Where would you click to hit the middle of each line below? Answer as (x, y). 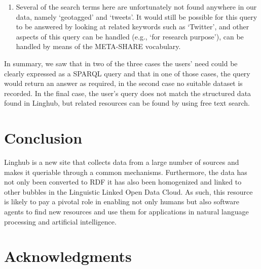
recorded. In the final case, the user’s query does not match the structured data (128, 93)
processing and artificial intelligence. (60, 221)
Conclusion (43, 138)
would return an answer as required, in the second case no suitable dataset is (123, 83)
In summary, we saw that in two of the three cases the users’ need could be (121, 63)
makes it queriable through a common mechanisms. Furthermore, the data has (126, 172)
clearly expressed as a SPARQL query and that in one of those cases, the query (127, 73)
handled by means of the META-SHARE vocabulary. (98, 46)
